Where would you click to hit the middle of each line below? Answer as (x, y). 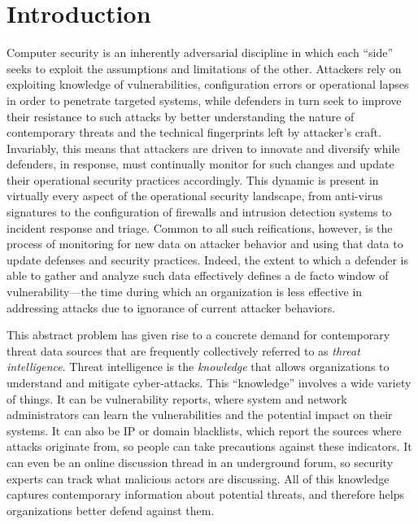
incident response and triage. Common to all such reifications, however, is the (200, 227)
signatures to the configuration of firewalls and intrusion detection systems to (199, 212)
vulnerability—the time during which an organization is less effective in (185, 292)
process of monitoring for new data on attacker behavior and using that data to (205, 244)
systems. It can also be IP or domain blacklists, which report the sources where (204, 430)
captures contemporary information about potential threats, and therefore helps (206, 494)
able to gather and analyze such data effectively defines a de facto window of (198, 275)
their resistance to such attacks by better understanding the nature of (181, 116)
